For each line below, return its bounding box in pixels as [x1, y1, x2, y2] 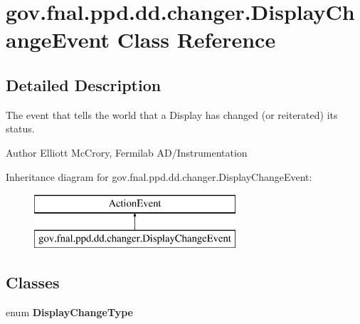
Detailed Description [6, 73, 162, 95]
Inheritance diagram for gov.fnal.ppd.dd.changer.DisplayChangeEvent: [6, 169, 312, 184]
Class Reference [117, 25, 276, 54]
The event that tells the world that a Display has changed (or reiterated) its [6, 107, 338, 122]
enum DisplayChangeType [6, 304, 133, 319]
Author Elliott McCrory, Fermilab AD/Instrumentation [6, 145, 248, 160]
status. [6, 121, 35, 136]
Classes [6, 271, 60, 293]
